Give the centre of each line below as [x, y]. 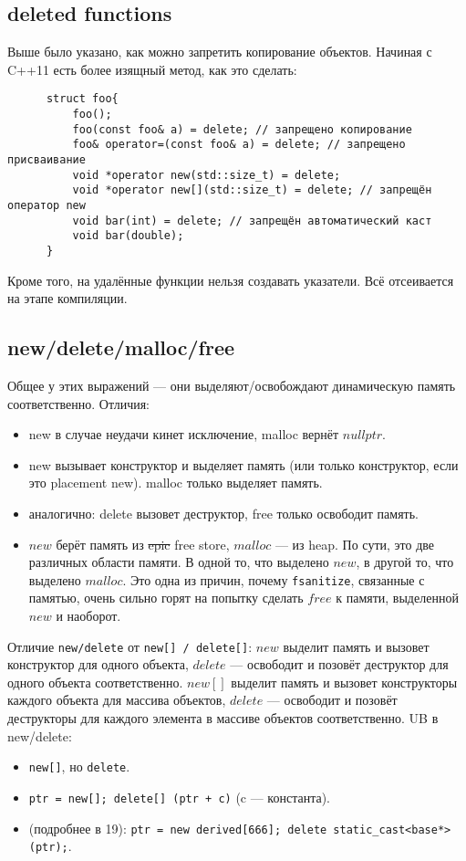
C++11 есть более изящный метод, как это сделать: [152, 69]
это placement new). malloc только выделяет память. [176, 483]
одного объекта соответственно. [95, 682]
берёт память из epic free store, [143, 544]
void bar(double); [128, 236]
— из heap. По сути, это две [355, 544]
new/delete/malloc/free [121, 347]
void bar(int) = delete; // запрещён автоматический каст [252, 220]
